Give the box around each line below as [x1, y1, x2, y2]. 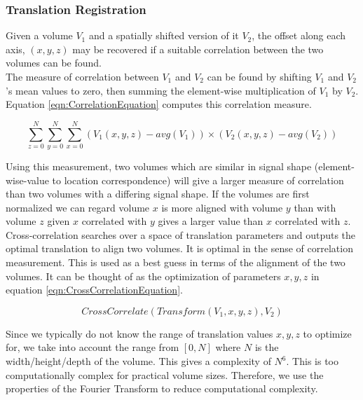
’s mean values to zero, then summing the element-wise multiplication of [6, 83, 316, 97]
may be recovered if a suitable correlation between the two [72, 41, 324, 56]
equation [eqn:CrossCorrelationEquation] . [6, 282, 183, 297]
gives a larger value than [158, 214, 263, 228]
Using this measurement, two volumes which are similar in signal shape [6, 158, 312, 173]
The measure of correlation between [6, 69, 159, 83]
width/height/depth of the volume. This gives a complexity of [6, 354, 271, 368]
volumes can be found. [6, 55, 102, 70]
